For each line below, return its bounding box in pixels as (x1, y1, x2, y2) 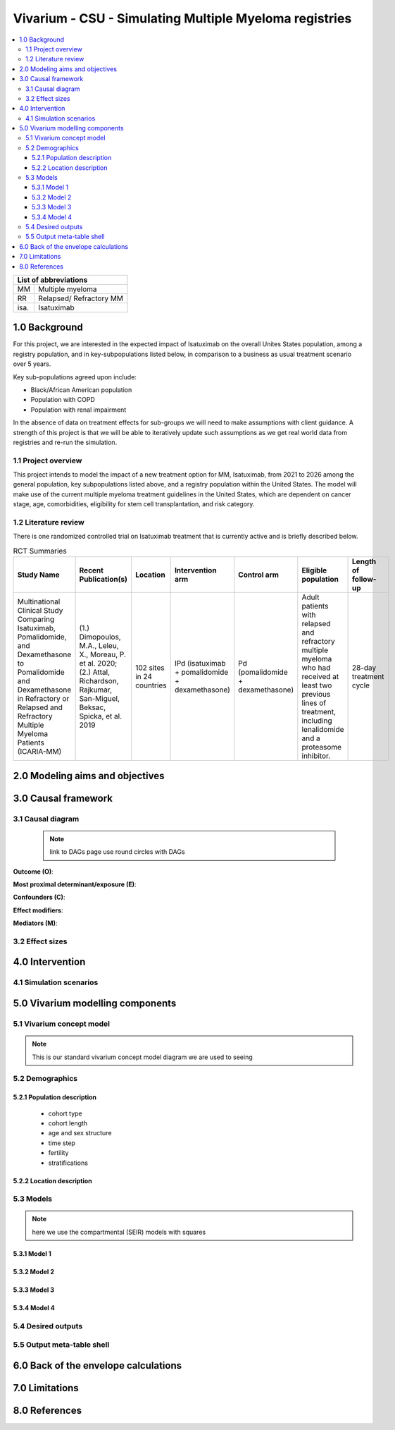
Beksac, (79, 702, 106, 712)
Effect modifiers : (13, 906, 63, 915)
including (301, 716, 332, 726)
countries (134, 680, 167, 690)
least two (301, 680, 332, 690)
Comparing (17, 614, 55, 624)
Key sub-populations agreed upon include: (13, 372, 137, 381)
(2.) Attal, (79, 667, 111, 677)
